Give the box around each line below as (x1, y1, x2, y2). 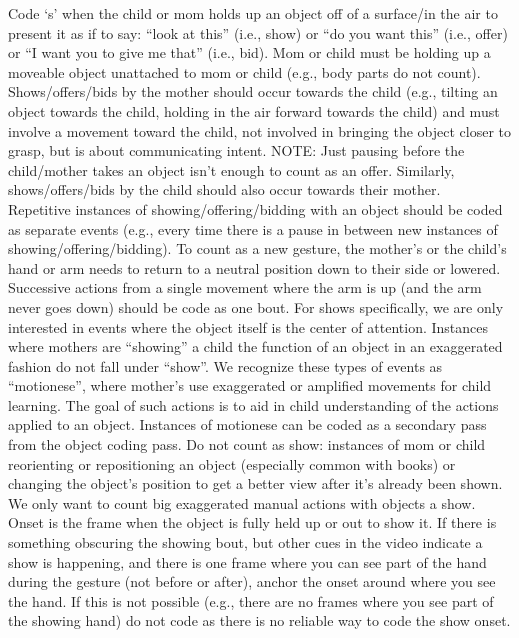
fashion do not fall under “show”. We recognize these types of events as (8, 355, 443, 376)
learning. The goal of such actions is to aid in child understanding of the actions (8, 394, 499, 415)
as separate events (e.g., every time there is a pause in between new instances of (8, 218, 498, 239)
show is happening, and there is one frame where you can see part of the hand (8, 551, 487, 572)
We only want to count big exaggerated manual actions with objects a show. (8, 492, 476, 513)
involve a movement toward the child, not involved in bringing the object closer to (8, 120, 512, 141)
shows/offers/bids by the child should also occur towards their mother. (8, 179, 441, 200)
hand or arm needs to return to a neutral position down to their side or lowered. (8, 257, 501, 278)
